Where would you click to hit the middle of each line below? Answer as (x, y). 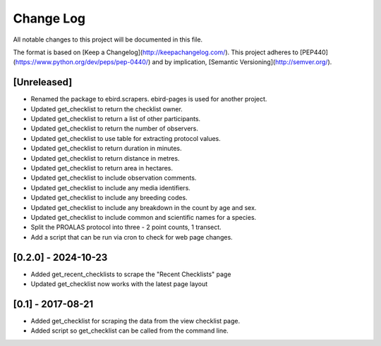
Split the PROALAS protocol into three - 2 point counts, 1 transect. (126, 227)
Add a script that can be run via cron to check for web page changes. (132, 237)
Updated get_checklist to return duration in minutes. (106, 149)
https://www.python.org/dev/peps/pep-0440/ (81, 62)
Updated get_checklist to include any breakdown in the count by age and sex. (144, 207)
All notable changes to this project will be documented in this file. (108, 39)
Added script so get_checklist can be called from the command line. (129, 330)
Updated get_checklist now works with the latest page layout (119, 284)
